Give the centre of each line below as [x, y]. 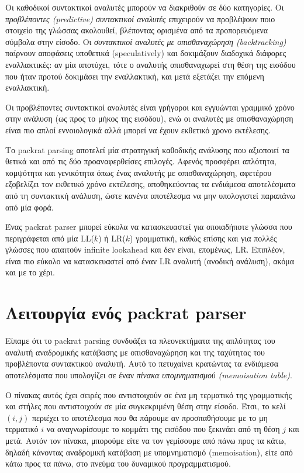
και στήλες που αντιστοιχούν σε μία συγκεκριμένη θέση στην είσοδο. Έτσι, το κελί [146, 406]
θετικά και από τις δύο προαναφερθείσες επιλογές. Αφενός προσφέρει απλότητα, [141, 161]
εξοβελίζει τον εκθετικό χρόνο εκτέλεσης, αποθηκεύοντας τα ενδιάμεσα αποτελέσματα [151, 184]
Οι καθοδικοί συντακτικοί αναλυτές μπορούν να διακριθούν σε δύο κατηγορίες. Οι [145, 7]
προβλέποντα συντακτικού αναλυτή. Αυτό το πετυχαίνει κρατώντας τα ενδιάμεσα [142, 363]
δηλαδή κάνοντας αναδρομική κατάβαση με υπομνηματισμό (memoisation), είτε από [149, 452]
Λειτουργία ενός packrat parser [126, 313]
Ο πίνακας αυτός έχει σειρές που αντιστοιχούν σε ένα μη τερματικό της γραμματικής [149, 394]
